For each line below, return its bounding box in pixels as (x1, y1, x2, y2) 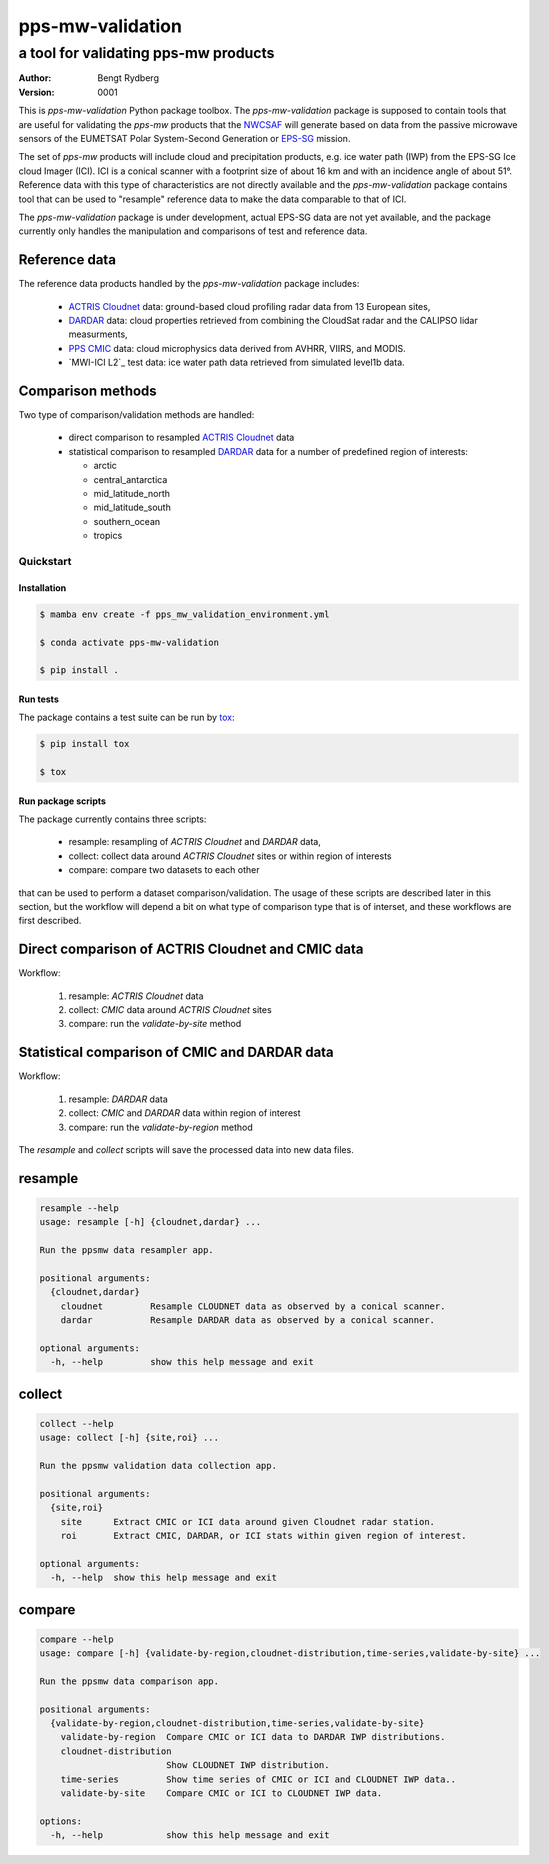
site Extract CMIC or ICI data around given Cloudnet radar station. (60, 1516, 435, 1527)
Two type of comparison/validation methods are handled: (18, 409, 255, 421)
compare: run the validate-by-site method (68, 1018, 242, 1030)
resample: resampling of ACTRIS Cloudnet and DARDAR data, (68, 836, 322, 848)
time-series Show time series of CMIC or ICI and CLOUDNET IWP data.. (60, 1773, 457, 1785)
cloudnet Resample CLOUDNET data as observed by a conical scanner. (60, 1300, 446, 1312)
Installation (18, 581, 67, 594)
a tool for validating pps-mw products (18, 44, 275, 62)
